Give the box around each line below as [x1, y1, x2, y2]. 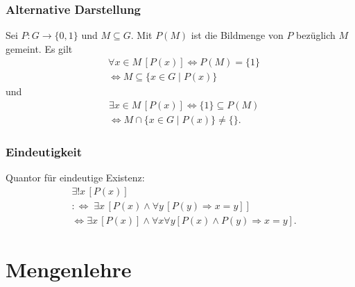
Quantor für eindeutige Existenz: [6, 170, 145, 185]
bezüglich [296, 28, 336, 42]
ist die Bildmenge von [191, 28, 284, 42]
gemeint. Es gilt [6, 41, 73, 56]
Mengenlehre [6, 255, 132, 284]
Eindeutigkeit [6, 143, 83, 161]
